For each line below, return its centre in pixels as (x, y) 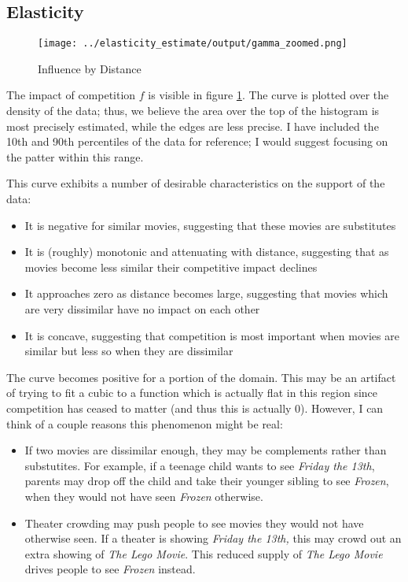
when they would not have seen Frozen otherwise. (144, 496)
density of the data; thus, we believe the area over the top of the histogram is (193, 111)
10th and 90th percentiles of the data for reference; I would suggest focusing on (197, 141)
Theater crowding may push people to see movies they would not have (194, 523)
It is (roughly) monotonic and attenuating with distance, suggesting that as (207, 252)
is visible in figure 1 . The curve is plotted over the (268, 95)
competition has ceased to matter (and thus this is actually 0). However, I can (195, 408)
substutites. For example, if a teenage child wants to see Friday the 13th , (200, 465)
